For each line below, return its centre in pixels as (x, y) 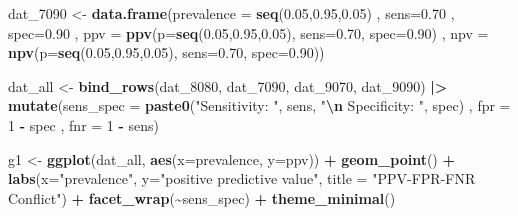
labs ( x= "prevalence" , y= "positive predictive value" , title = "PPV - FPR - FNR (242, 178)
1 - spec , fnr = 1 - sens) (84, 124)
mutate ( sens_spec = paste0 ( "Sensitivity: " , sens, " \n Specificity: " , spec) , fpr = (259, 105)
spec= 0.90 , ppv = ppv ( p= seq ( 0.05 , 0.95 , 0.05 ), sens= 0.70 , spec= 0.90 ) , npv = (248, 32)
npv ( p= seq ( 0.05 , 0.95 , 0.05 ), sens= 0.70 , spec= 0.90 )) (166, 52)
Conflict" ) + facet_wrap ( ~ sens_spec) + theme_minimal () (202, 197)
